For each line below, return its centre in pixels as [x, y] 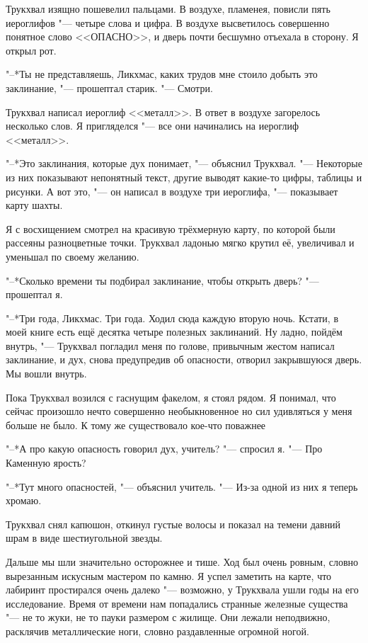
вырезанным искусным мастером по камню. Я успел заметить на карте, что [169, 575]
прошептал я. [34, 294]
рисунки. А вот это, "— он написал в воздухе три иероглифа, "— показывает [172, 191]
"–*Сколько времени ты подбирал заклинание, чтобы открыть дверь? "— [162, 280]
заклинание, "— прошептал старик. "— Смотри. [109, 87]
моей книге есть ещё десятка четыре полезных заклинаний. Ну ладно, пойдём [174, 332]
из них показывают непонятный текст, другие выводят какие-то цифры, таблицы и [184, 177]
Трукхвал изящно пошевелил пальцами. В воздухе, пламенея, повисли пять [168, 8]
